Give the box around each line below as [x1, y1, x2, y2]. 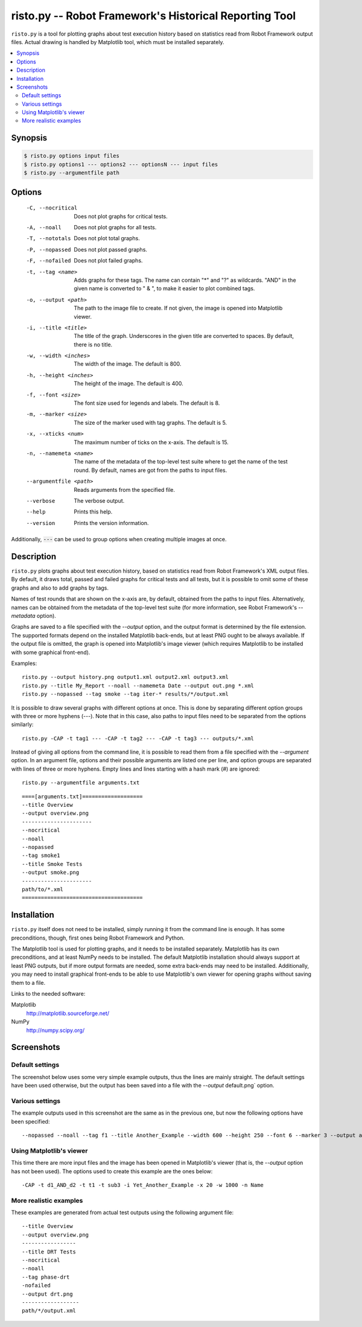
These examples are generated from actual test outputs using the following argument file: [11, 1209, 234, 1216]
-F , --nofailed [26, 257, 72, 264]
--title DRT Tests [22, 1248, 77, 1255]
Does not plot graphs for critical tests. [74, 212, 168, 220]
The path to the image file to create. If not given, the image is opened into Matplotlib [74, 305, 283, 312]
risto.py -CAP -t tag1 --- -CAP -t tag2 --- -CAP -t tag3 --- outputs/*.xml [22, 735, 255, 742]
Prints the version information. [74, 519, 149, 526]
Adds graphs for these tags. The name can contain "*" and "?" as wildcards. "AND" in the [74, 276, 296, 284]
